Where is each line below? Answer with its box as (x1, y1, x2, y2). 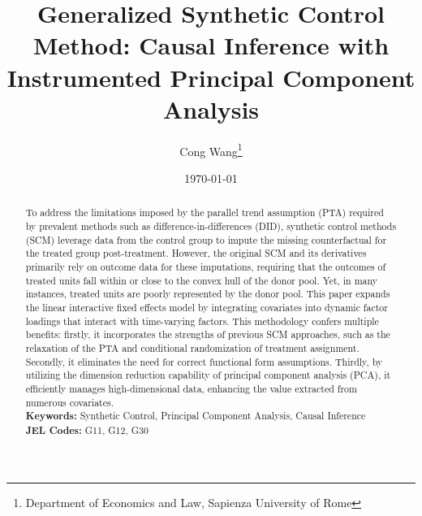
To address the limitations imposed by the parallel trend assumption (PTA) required (25, 206, 384, 219)
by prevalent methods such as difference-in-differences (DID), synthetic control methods (25, 219, 397, 232)
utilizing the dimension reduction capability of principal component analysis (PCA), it (25, 368, 391, 382)
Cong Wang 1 (179, 140, 243, 159)
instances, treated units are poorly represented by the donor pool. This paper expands (25, 287, 390, 301)
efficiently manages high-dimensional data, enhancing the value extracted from (25, 381, 357, 395)
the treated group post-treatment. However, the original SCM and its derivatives (25, 246, 367, 260)
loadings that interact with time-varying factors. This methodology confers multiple (25, 314, 379, 327)
